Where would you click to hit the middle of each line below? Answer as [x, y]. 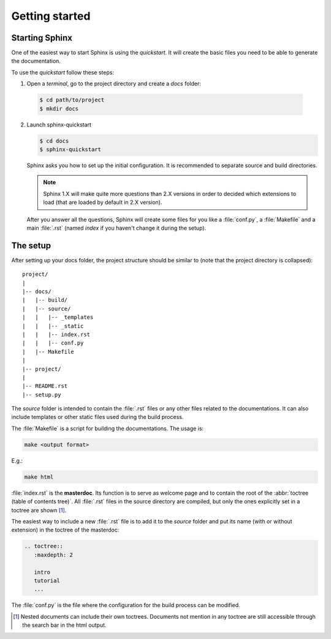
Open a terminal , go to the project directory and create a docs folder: [114, 84]
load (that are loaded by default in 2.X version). [103, 202]
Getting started [51, 16]
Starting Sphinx [42, 38]
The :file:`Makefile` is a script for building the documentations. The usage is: [108, 428]
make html [39, 477]
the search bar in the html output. [64, 625]
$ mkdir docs [59, 108]
